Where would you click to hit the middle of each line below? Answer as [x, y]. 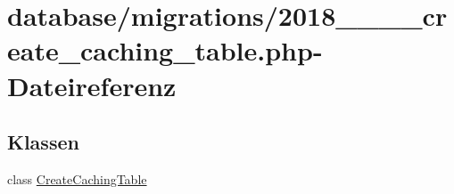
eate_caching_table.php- [165, 50]
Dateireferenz [92, 85]
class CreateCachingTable [77, 178]
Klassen [43, 142]
